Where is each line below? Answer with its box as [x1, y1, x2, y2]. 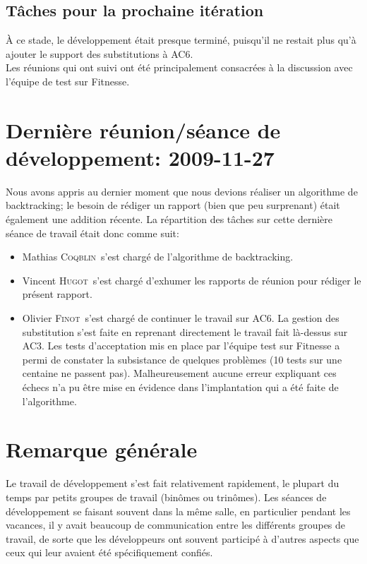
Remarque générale [6, 435, 198, 464]
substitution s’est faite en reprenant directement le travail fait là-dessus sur [22, 324, 348, 339]
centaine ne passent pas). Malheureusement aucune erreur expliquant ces [22, 366, 337, 380]
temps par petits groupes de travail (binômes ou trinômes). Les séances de [6, 489, 327, 504]
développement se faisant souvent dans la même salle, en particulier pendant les [6, 503, 351, 518]
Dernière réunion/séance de [6, 115, 281, 144]
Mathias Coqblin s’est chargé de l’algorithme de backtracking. [22, 249, 294, 264]
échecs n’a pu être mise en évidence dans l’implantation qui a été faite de [22, 380, 339, 395]
